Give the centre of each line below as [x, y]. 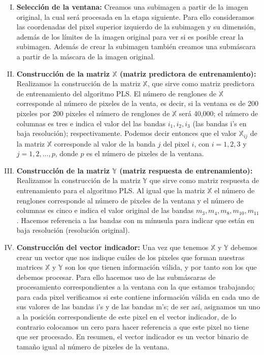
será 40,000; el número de [219, 113]
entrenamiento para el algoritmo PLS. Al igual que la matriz [111, 190]
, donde [67, 153]
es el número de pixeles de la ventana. [145, 153]
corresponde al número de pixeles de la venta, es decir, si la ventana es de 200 [137, 103]
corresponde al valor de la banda [105, 143]
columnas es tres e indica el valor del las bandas [91, 123]
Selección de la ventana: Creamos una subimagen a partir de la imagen [132, 7]
